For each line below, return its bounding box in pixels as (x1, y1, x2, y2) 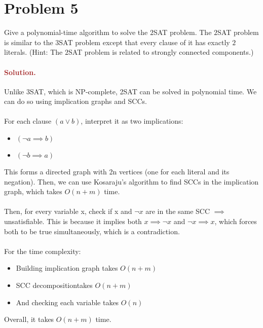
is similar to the (4, 37, 53, 47)
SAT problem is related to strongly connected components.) (68, 47, 254, 57)
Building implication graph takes (16, 263, 118, 273)
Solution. (4, 66, 36, 77)
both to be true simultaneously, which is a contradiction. (4, 226, 180, 236)
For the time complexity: (4, 245, 81, 256)
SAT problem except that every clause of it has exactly (59, 37, 230, 47)
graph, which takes (4, 186, 62, 197)
